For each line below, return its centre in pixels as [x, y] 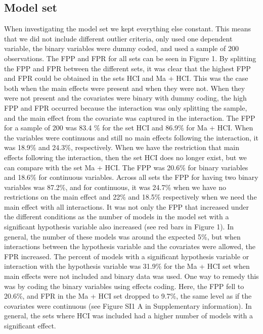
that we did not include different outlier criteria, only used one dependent [118, 38]
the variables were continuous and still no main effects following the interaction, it [131, 137]
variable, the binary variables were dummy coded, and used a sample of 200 [121, 48]
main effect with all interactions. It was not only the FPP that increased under [126, 206]
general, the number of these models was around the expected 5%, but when [122, 236]
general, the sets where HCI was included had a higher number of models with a [128, 316]
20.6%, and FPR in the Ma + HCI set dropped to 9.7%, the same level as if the [128, 296]
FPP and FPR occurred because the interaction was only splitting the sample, [126, 107]
